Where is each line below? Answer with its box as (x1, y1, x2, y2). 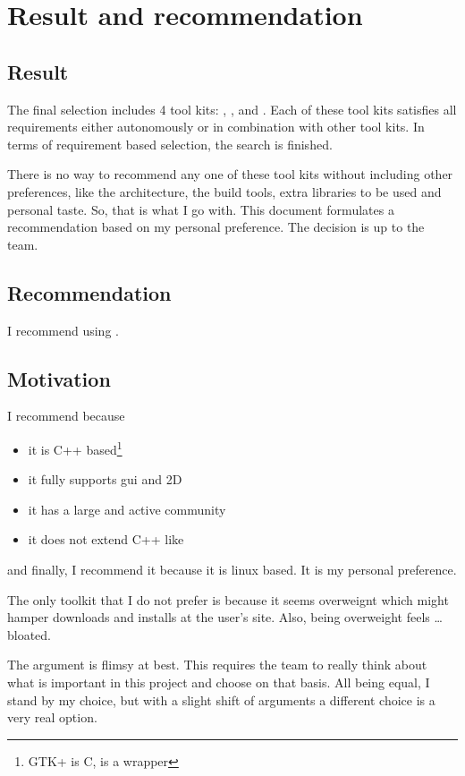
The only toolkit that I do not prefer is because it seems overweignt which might (7, 590, 449, 609)
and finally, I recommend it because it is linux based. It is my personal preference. (7, 559, 457, 578)
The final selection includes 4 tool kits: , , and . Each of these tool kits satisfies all (7, 99, 457, 118)
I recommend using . (7, 320, 119, 339)
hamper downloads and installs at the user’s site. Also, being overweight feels (7, 608, 430, 627)
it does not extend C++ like (28, 530, 184, 549)
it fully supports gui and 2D (28, 470, 182, 489)
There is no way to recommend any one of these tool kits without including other (7, 165, 453, 183)
